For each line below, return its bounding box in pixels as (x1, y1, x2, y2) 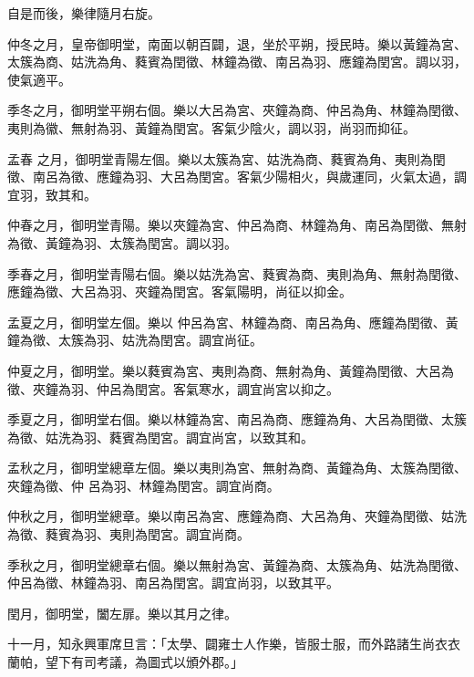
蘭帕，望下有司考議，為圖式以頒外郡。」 (7, 652, 243, 672)
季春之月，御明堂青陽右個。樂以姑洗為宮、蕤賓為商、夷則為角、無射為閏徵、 (7, 264, 467, 283)
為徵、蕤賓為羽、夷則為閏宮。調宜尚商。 (7, 525, 250, 544)
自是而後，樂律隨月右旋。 (7, 4, 160, 22)
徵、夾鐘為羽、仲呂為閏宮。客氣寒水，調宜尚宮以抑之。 (7, 379, 339, 398)
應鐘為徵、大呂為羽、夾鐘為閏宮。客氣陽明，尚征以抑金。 (7, 282, 352, 301)
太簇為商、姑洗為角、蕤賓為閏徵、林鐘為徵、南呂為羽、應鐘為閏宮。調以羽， (7, 52, 467, 71)
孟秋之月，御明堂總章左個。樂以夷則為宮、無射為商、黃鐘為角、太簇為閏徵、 (7, 458, 467, 477)
